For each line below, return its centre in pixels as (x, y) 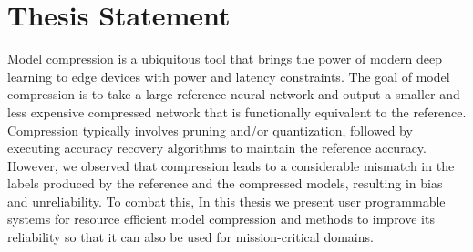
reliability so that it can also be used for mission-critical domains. (190, 237)
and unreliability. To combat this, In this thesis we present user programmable (226, 201)
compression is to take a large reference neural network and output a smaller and (234, 94)
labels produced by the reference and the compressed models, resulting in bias (225, 183)
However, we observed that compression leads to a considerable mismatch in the (231, 165)
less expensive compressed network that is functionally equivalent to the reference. (237, 111)
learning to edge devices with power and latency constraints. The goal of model (229, 76)
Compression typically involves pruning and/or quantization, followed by (210, 130)
